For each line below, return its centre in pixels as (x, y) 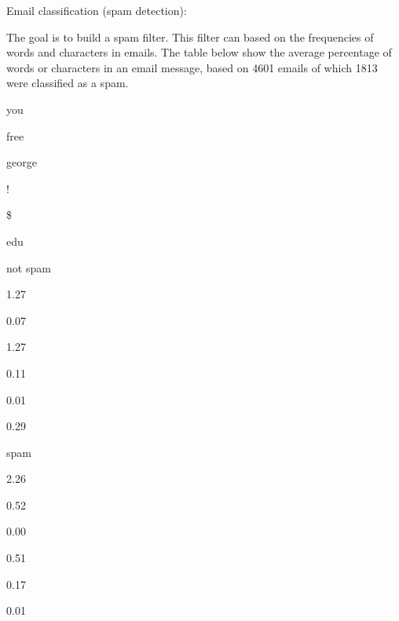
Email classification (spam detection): (97, 10)
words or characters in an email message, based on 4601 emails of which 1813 (192, 67)
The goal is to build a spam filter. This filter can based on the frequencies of (190, 37)
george (22, 162)
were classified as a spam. (68, 83)
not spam (29, 267)
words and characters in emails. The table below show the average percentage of (199, 52)
